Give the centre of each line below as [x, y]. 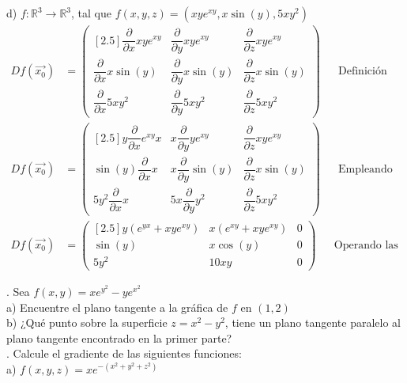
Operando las [366, 245]
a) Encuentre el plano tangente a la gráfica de [117, 307]
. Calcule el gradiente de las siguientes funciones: [124, 353]
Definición [363, 72]
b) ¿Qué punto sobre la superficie [87, 322]
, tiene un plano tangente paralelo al [313, 322]
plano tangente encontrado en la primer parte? [119, 337]
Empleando [366, 169]
